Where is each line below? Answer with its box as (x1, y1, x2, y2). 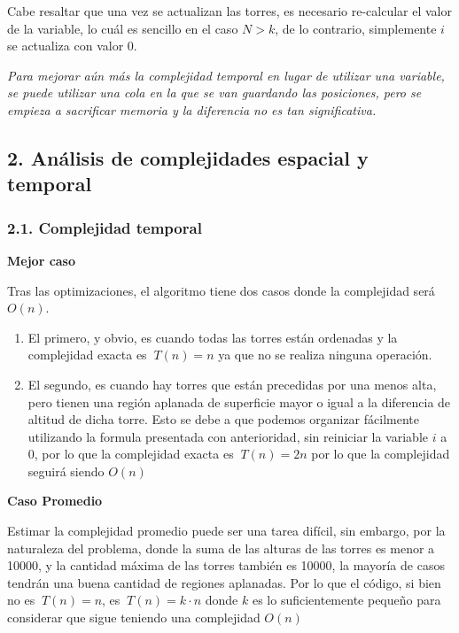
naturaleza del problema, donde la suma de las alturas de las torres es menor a (7, 538, 435, 557)
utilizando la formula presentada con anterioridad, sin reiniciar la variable (27, 427, 429, 445)
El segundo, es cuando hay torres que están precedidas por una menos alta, (27, 374, 437, 393)
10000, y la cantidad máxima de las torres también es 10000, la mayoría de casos (7, 556, 445, 575)
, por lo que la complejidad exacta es (34, 444, 234, 463)
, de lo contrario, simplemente (275, 19, 437, 37)
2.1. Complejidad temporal (7, 216, 202, 238)
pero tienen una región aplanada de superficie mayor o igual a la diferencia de (27, 392, 451, 411)
